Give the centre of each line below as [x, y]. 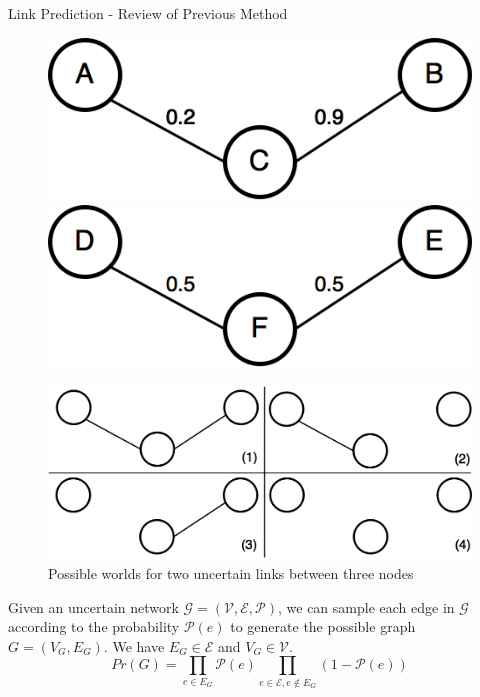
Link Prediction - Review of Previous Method [148, 13]
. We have [134, 645]
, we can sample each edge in [366, 606]
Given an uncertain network [93, 606]
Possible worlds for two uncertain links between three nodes [231, 573]
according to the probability [94, 626]
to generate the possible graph [323, 626]
